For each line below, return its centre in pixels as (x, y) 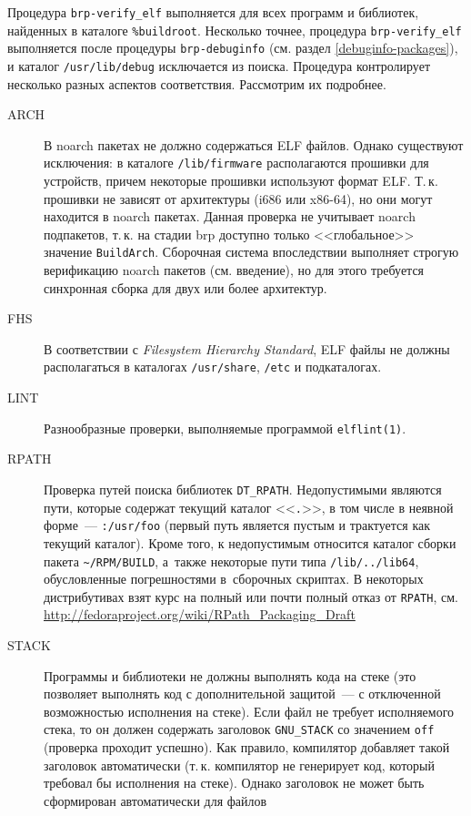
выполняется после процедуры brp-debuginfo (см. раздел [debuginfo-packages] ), (233, 48)
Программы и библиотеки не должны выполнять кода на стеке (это (230, 675)
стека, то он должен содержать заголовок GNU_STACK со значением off (239, 729)
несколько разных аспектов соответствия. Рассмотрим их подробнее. (197, 83)
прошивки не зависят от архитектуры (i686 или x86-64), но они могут (238, 198)
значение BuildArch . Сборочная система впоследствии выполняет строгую (251, 252)
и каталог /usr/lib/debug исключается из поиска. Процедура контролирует (219, 65)
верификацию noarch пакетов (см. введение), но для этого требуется (234, 270)
